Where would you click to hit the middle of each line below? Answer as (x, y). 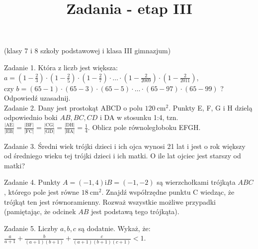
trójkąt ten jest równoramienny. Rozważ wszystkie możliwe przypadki (110, 201)
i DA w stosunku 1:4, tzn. (139, 117)
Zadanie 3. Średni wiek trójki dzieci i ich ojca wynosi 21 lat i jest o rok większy (125, 146)
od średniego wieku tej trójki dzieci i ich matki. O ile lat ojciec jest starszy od (123, 156)
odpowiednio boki (31, 117)
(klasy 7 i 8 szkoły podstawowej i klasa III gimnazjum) (87, 51)
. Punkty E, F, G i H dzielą (211, 107)
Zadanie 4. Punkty (32, 182)
